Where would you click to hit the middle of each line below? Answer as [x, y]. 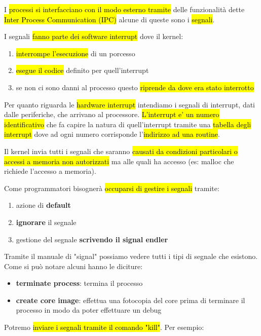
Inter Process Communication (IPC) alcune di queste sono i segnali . [109, 19]
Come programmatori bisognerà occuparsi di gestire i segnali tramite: [112, 188]
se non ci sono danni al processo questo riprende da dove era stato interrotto [135, 87]
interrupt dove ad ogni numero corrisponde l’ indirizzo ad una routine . [112, 134]
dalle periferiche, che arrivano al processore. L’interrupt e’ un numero [112, 114]
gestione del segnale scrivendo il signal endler [92, 239]
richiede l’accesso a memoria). [50, 171]
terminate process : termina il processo [79, 283]
